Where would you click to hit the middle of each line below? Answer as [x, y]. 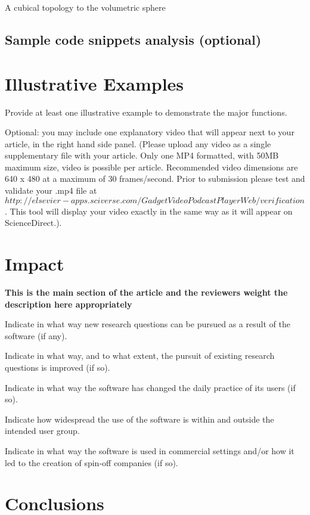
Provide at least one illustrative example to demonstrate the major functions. [146, 112]
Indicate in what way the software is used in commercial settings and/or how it [150, 450]
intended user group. [42, 431]
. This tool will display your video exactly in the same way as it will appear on [149, 211]
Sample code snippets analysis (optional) [133, 39]
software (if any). [36, 335]
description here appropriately [69, 304]
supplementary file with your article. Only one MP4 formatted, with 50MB [142, 155]
